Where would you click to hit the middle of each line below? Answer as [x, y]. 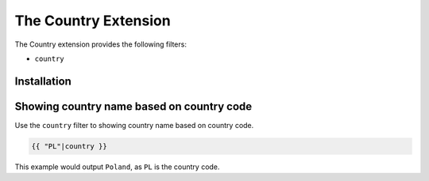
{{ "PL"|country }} [69, 146]
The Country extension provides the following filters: [100, 44]
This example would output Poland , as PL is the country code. [117, 167]
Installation [43, 81]
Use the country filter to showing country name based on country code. [134, 125]
